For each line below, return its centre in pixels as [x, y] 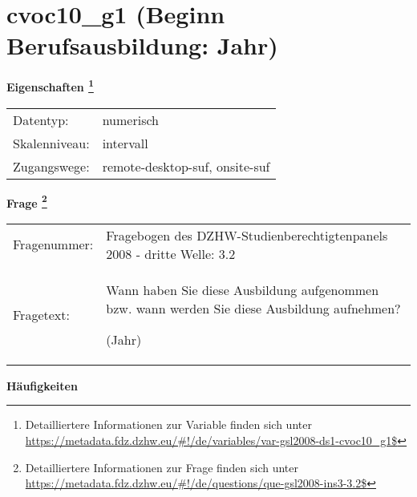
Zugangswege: [51, 166]
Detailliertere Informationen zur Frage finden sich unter [162, 467]
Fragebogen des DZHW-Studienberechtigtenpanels [247, 235]
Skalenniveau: [51, 143]
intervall [125, 143]
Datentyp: [41, 119]
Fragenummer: [53, 244]
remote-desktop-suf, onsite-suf [186, 166]
